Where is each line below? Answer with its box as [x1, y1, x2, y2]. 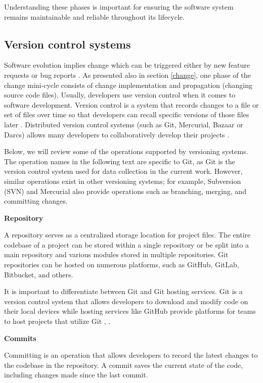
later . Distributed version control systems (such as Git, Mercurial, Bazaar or [4, 119, 243, 129]
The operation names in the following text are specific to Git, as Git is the [4, 156, 235, 166]
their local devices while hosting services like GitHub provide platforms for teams [4, 306, 256, 316]
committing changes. [4, 196, 68, 206]
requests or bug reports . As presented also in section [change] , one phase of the [4, 69, 251, 80]
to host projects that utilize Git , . [4, 316, 111, 326]
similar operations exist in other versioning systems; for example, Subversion [4, 175, 241, 186]
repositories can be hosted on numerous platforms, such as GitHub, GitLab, [4, 259, 239, 270]
